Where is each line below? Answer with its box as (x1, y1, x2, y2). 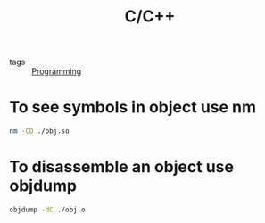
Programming (31, 66, 82, 77)
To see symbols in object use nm (9, 97, 257, 118)
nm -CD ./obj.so (9, 127, 70, 136)
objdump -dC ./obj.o (9, 205, 87, 214)
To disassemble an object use (9, 157, 235, 178)
